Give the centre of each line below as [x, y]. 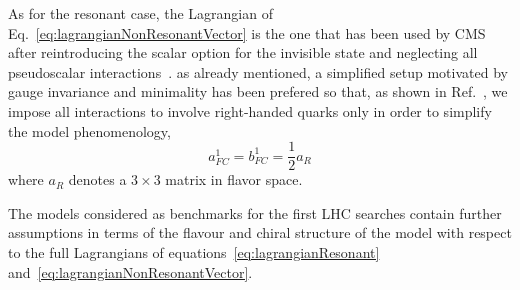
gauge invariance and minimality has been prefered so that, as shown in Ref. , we [258, 91]
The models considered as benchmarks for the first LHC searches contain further [255, 212]
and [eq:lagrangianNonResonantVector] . [130, 271]
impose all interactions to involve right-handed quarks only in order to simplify [250, 110]
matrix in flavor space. [234, 179]
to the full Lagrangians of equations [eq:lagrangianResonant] [194, 252]
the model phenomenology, [89, 130]
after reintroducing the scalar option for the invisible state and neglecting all [243, 52]
